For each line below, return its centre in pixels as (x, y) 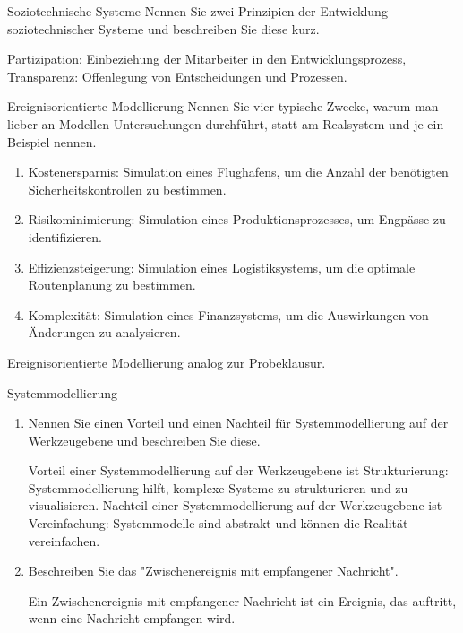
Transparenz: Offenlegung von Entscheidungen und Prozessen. (177, 76)
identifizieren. (65, 236)
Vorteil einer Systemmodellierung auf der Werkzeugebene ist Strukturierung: (238, 470)
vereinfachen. (64, 540)
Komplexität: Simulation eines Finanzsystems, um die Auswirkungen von (228, 314)
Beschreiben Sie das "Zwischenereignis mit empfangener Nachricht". (213, 571)
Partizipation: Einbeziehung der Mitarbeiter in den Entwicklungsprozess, (207, 59)
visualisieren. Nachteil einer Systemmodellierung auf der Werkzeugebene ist (235, 505)
